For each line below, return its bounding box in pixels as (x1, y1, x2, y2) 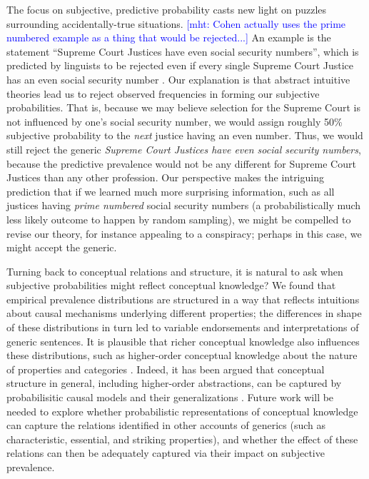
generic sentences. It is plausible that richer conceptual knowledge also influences (6, 333, 360, 348)
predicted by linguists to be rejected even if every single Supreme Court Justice (6, 58, 354, 73)
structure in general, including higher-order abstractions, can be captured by (6, 375, 342, 390)
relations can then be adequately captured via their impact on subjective (6, 445, 325, 460)
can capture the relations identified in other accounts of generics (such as (6, 418, 325, 433)
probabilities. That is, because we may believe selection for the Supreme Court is (6, 100, 360, 115)
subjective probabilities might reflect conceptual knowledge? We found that (6, 278, 336, 293)
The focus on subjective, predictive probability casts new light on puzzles (6, 2, 327, 16)
